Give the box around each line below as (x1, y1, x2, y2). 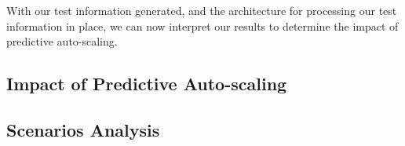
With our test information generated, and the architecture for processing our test (6, 2, 397, 18)
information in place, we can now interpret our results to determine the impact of (6, 17, 399, 34)
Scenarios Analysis (6, 117, 160, 141)
